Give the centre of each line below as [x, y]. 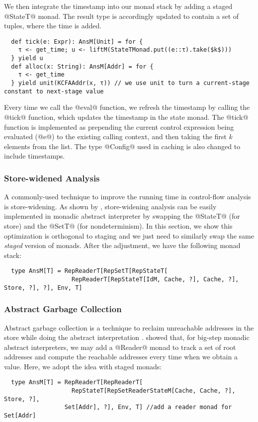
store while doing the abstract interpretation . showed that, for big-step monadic [127, 337]
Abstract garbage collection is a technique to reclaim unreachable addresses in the [129, 327]
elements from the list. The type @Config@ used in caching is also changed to [122, 146]
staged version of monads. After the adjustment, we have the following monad [122, 245]
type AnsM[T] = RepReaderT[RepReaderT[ [77, 382]
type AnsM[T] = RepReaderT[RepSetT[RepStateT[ [89, 271]
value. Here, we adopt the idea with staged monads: [83, 366]
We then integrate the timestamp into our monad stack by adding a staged [118, 6]
